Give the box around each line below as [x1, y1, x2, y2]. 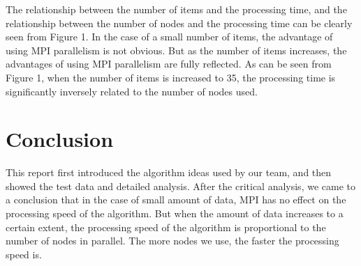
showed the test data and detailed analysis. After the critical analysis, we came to [6, 178, 355, 193]
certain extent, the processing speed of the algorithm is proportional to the [6, 219, 326, 234]
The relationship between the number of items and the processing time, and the [6, 2, 347, 16]
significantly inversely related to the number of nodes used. [6, 84, 258, 98]
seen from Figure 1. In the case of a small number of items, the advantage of [6, 29, 333, 44]
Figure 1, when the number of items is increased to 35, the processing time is [6, 70, 336, 84]
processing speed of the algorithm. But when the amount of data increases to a [6, 206, 344, 221]
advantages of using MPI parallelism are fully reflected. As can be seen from [6, 56, 332, 71]
